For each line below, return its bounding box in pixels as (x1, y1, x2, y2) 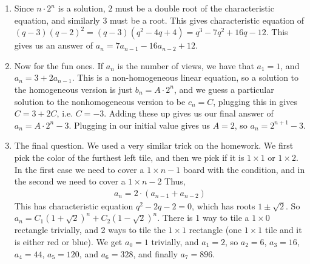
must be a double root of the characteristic (115, 2, 274, 14)
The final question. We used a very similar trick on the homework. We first (14, 139, 294, 152)
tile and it (265, 223, 302, 236)
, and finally (133, 247, 178, 260)
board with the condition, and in (183, 163, 305, 175)
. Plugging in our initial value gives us (69, 118, 210, 131)
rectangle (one (189, 223, 242, 236)
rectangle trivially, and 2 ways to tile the (14, 223, 166, 236)
